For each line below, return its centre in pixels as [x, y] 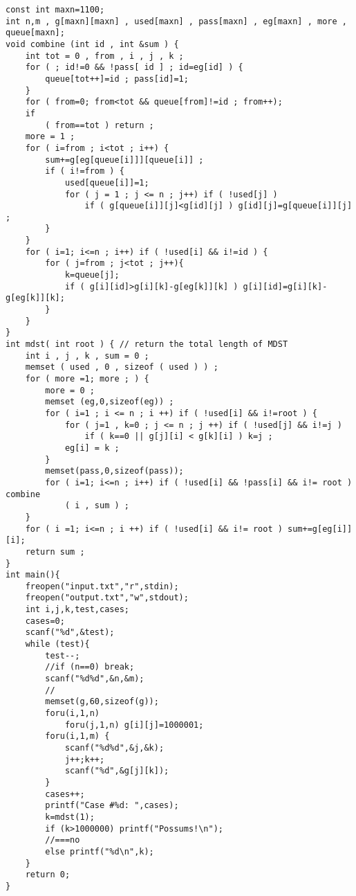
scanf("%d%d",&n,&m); [95, 679]
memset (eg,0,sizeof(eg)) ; [110, 402]
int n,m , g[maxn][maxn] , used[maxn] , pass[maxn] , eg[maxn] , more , [176, 21]
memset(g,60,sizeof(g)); [102, 702]
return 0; [48, 875]
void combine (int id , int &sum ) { [92, 44]
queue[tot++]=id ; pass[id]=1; [117, 79]
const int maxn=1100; [55, 10]
